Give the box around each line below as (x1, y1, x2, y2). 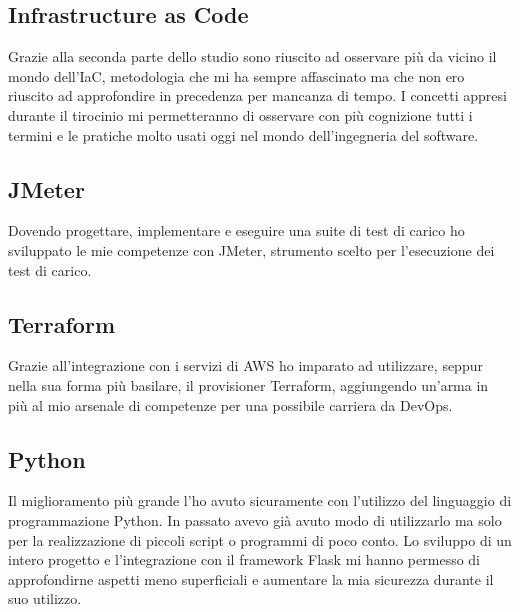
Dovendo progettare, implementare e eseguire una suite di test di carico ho (8, 220, 465, 241)
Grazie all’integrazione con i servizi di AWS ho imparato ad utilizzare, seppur (8, 355, 483, 376)
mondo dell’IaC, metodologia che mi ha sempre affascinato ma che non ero (8, 65, 465, 86)
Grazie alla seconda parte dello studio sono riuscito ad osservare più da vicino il (8, 46, 497, 67)
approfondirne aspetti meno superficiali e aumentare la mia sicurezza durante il (8, 568, 494, 589)
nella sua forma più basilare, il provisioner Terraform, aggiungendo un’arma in (8, 374, 489, 395)
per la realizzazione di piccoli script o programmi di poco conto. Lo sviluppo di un (8, 529, 512, 550)
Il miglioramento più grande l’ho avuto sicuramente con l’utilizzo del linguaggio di (8, 490, 512, 511)
